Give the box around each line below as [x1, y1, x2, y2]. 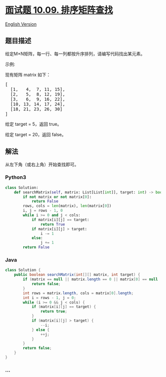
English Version [5, 21, 37, 27]
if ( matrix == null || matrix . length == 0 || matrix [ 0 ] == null [23, 277, 158, 282]
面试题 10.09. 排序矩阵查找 [5, 4, 113, 16]
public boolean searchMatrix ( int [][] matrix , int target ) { [14, 272, 140, 277]
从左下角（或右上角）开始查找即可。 [5, 161, 79, 167]
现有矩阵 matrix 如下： [5, 72, 51, 77]
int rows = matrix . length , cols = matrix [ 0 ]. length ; [23, 291, 134, 296]
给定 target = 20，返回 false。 [5, 131, 67, 137]
